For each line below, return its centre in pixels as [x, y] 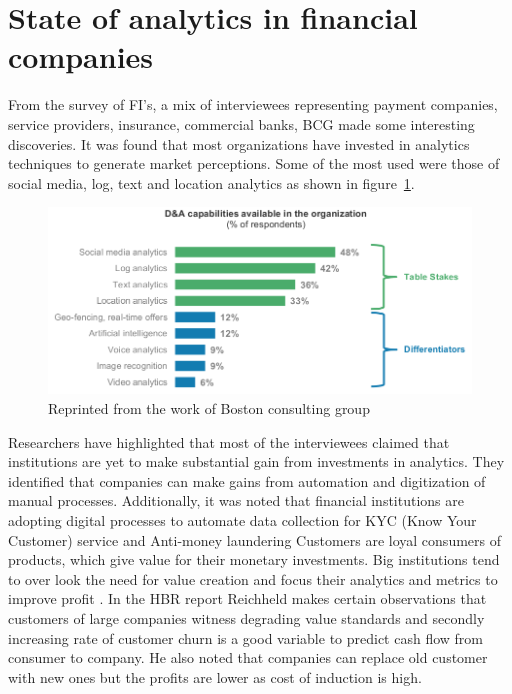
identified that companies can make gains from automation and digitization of [247, 480]
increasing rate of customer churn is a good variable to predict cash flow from [246, 637]
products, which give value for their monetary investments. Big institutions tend [254, 559]
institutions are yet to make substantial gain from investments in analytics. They [256, 461]
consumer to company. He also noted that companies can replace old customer [248, 657]
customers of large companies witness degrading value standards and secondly [246, 618]
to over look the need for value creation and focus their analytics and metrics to [253, 578]
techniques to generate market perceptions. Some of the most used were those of [254, 163]
